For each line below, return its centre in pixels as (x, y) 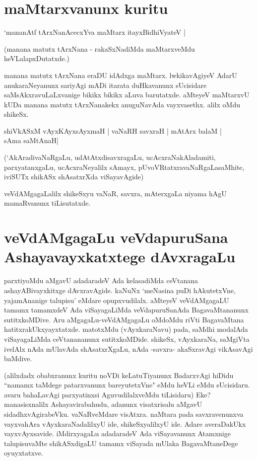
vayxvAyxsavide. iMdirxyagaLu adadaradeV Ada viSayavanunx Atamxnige (117, 433)
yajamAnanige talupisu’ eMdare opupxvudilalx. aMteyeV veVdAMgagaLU (117, 300)
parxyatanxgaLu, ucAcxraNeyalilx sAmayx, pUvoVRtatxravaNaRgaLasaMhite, (124, 167)
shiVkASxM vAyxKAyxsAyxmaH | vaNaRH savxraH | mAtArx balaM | (113, 130)
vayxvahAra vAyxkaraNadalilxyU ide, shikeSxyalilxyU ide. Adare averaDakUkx (125, 423)
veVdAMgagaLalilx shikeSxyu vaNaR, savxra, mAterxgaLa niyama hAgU (115, 193)
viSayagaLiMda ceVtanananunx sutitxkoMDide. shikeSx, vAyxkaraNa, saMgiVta (127, 339)
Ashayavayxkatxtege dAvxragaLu (120, 257)
